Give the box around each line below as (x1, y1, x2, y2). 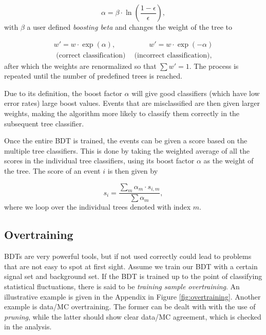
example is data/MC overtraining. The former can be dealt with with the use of (4, 301, 256, 312)
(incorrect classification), (134, 51, 212, 59)
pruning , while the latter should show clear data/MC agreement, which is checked (4, 311, 261, 322)
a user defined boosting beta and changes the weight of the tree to (27, 22, 232, 32)
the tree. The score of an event (4, 165, 101, 176)
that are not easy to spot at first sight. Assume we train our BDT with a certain (4, 260, 258, 271)
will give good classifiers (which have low (131, 87, 260, 98)
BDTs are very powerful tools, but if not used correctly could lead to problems (4, 251, 252, 262)
